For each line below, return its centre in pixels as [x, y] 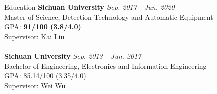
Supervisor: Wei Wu [35, 85]
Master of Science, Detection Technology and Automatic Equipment [109, 16]
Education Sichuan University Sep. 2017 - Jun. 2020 [89, 7]
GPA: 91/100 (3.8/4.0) [43, 26]
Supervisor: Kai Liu [34, 36]
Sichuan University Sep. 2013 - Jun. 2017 [73, 56]
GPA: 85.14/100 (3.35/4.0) [45, 76]
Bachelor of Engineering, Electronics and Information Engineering [105, 66]
